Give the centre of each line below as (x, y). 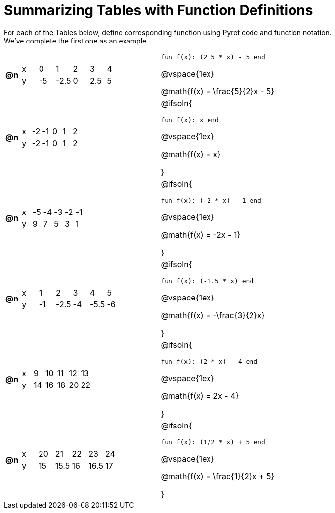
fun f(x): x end (190, 120)
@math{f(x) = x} (191, 154)
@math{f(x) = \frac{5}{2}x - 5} (218, 91)
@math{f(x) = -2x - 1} (201, 235)
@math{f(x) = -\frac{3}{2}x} (213, 315)
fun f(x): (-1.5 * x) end (207, 281)
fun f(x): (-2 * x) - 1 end (211, 200)
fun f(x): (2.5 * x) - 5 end (213, 57)
